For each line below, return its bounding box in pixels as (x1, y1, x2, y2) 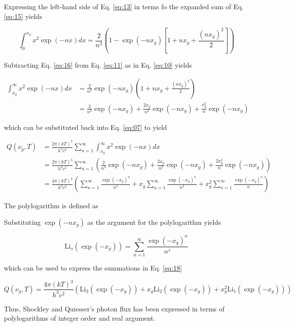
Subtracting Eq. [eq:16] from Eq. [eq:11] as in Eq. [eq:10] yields (4, 60, 192, 70)
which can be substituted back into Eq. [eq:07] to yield (4, 122, 167, 132)
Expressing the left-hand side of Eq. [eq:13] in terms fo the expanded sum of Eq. (4, 1, 244, 11)
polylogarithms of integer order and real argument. (4, 313, 156, 323)
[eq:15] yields (4, 11, 42, 21)
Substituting (4, 217, 41, 227)
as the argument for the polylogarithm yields (87, 217, 221, 227)
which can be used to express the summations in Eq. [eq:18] (4, 263, 182, 273)
